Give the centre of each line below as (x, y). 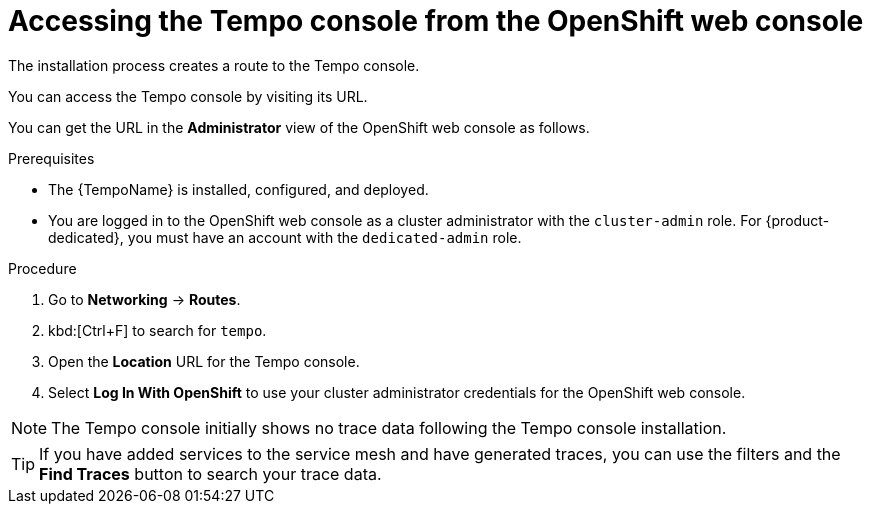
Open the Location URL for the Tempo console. (204, 361)
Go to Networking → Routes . (144, 299)
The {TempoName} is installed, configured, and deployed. (238, 189)
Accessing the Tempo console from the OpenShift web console (436, 21)
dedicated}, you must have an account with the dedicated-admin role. (285, 237)
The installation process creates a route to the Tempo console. (214, 65)
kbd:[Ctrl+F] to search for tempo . (157, 330)
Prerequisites (51, 158)
